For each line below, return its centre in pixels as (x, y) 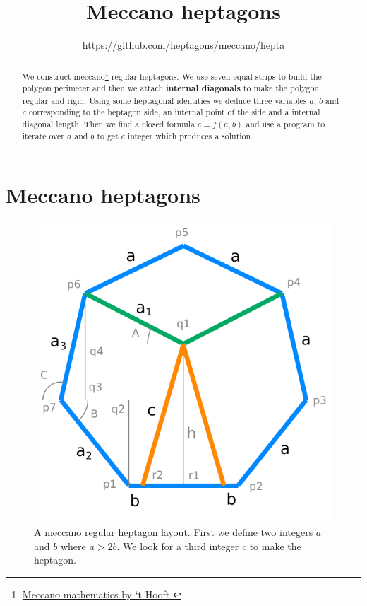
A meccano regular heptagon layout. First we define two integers (174, 531)
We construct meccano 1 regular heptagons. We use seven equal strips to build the (172, 75)
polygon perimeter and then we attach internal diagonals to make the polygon (170, 88)
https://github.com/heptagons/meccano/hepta (183, 45)
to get (108, 135)
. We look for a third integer (178, 546)
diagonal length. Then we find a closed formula (108, 124)
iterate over (43, 135)
